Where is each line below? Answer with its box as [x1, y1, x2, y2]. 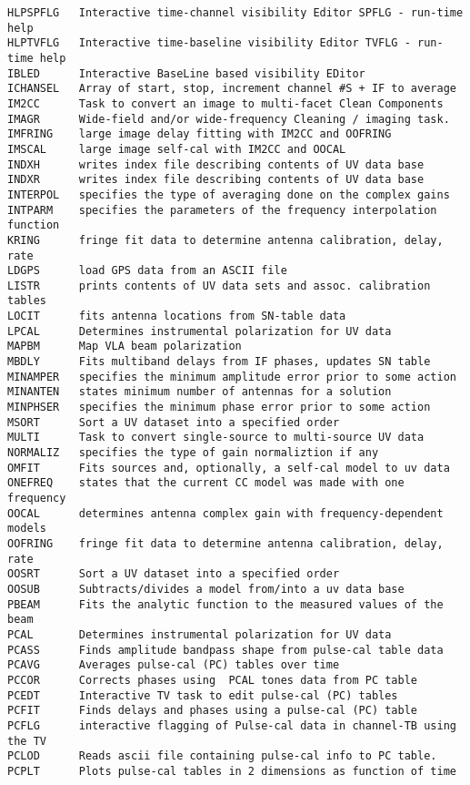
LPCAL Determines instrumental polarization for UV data [7, 324, 392, 338]
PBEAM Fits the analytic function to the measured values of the [7, 597, 444, 611]
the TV [7, 734, 46, 748]
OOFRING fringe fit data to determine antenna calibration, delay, [7, 536, 444, 550]
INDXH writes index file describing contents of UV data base [7, 158, 425, 171]
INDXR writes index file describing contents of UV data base [7, 173, 425, 187]
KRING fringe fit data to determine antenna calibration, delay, [7, 233, 444, 247]
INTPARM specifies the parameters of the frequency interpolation [7, 203, 437, 217]
